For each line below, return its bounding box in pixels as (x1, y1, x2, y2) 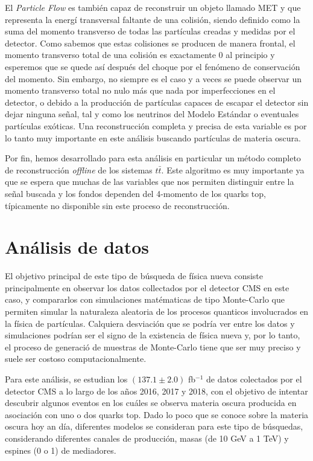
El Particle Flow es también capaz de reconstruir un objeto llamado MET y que (5, 1, 301, 13)
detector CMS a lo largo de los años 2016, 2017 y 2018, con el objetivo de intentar (5, 384, 308, 397)
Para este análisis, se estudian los (5, 372, 128, 385)
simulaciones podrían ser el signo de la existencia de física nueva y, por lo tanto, (5, 329, 300, 341)
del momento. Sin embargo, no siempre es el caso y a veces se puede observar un (5, 72, 302, 85)
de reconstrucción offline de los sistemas (5, 163, 153, 176)
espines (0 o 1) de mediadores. (5, 443, 116, 456)
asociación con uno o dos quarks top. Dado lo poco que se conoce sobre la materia (5, 408, 309, 421)
